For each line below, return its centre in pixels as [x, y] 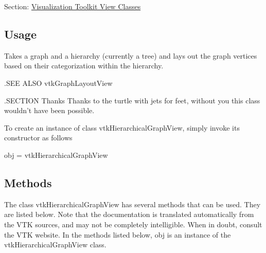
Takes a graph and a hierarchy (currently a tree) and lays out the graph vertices [131, 55]
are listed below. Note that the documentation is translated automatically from [129, 214]
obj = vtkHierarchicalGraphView [56, 155]
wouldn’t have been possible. [49, 110]
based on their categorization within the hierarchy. [84, 66]
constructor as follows [38, 138]
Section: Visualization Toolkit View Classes [73, 6]
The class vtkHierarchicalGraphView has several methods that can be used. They [132, 204]
